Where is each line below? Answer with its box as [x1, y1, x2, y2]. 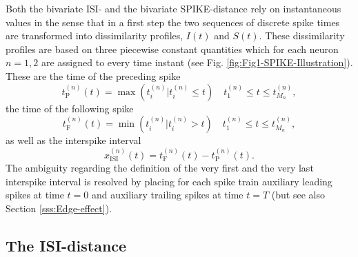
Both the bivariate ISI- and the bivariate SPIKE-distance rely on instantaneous [6, 1, 341, 15]
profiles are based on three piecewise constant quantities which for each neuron [6, 41, 339, 56]
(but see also [271, 187, 325, 202]
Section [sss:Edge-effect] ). [6, 201, 112, 215]
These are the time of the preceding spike [6, 68, 181, 83]
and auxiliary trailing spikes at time [91, 187, 243, 202]
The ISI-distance [6, 234, 127, 256]
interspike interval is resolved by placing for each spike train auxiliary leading [6, 174, 332, 188]
